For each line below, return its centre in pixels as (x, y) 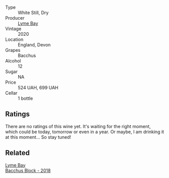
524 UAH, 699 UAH (38, 87)
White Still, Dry (33, 13)
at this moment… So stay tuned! (38, 137)
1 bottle (25, 98)
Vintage (13, 29)
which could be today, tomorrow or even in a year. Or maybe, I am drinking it (85, 132)
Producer (15, 18)
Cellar (11, 93)
